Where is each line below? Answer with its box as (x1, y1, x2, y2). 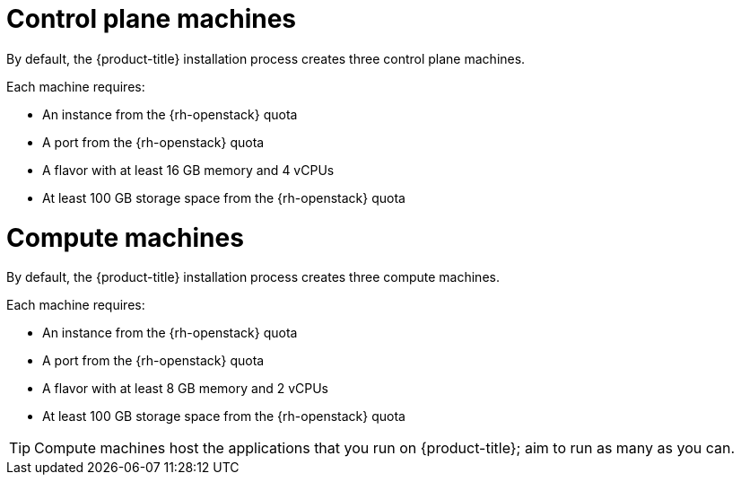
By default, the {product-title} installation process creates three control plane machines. (6, 50, 526, 66)
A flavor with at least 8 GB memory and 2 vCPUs (42, 381, 328, 397)
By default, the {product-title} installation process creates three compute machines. (6, 269, 500, 285)
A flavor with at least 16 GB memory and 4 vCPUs (42, 162, 335, 178)
